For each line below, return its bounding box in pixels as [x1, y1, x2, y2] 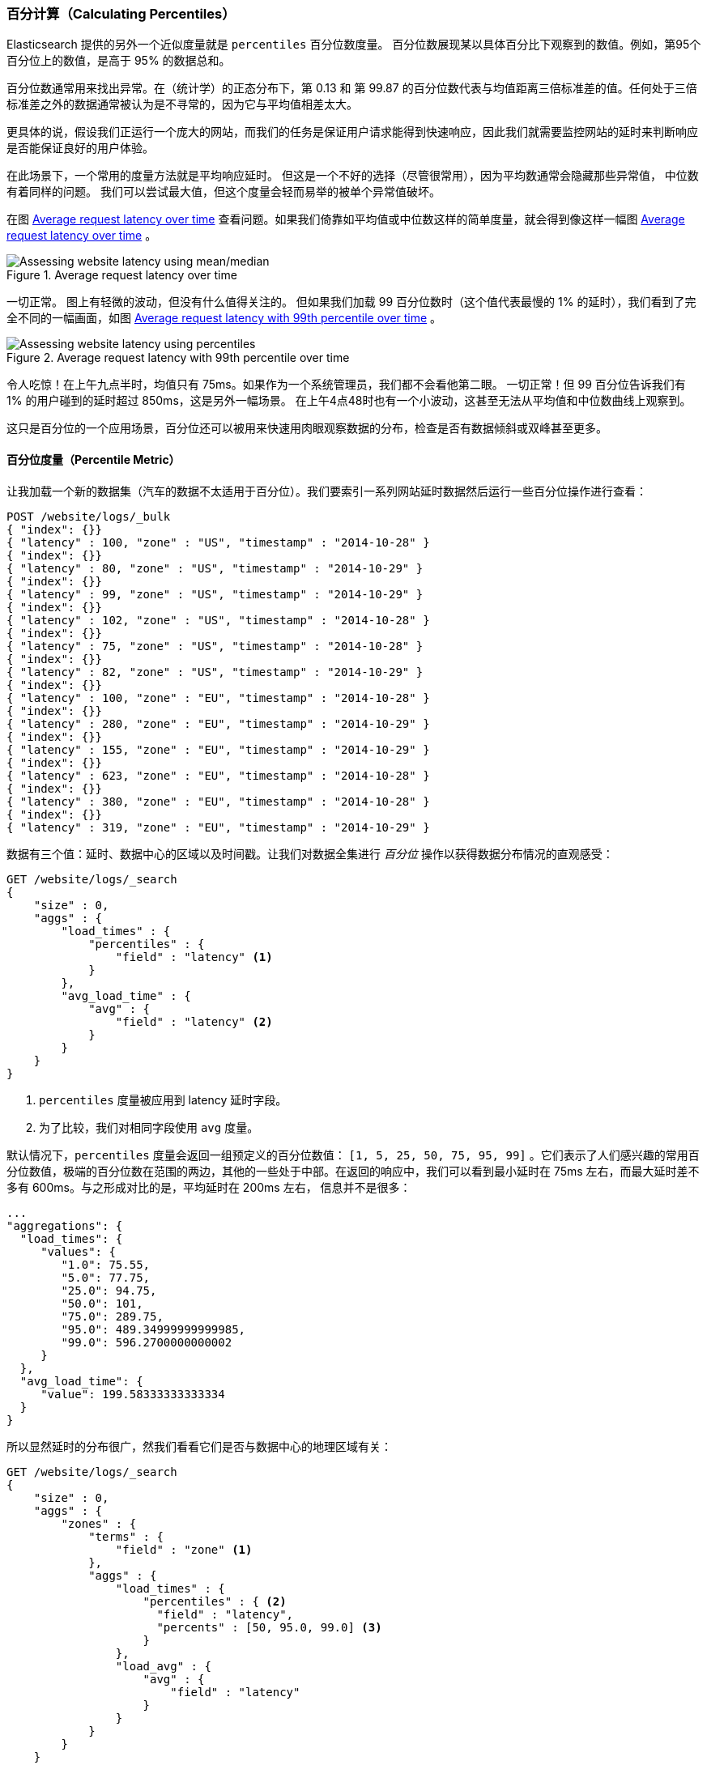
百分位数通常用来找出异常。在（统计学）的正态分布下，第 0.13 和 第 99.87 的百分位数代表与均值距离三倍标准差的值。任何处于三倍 [6, 81, 697, 96]
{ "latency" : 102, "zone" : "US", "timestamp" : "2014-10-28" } [6, 613, 430, 627]
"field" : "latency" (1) [115, 950, 273, 963]
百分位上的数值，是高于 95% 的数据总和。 [6, 53, 231, 68]
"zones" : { [61, 1516, 137, 1530]
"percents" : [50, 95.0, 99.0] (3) [156, 1620, 382, 1634]
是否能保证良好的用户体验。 [6, 141, 154, 155]
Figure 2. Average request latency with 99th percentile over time [6, 351, 350, 365]
